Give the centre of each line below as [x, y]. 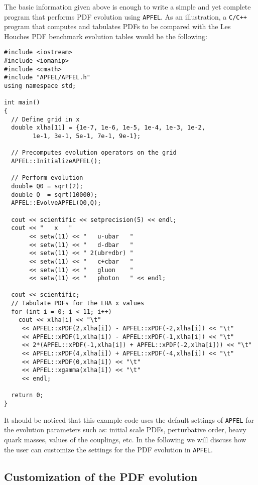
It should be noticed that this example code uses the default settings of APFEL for [129, 419]
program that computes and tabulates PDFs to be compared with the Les [117, 26]
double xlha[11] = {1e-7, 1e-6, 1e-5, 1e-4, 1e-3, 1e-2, [108, 128]
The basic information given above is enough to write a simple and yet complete [127, 7]
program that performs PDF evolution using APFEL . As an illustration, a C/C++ [125, 16]
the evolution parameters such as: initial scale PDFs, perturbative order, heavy [125, 430]
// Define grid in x [45, 119]
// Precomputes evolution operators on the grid [94, 153]
